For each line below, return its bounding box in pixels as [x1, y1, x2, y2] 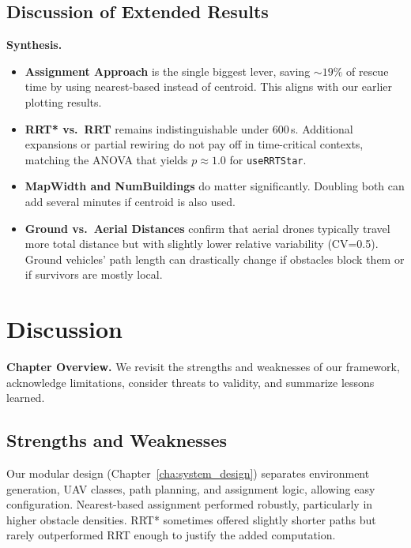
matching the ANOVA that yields [25, 151, 188, 167]
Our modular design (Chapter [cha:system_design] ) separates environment [6, 465, 370, 482]
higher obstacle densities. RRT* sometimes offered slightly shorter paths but [6, 511, 376, 527]
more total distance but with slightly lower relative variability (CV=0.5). [25, 235, 379, 252]
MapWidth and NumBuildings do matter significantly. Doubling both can [25, 178, 405, 194]
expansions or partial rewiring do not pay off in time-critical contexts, [25, 136, 364, 152]
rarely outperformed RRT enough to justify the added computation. [6, 527, 336, 543]
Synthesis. [6, 36, 62, 53]
